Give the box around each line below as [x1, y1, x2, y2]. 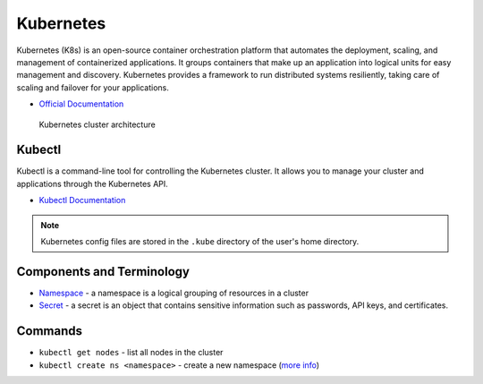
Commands [16, 323, 83, 339]
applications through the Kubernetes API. [16, 178, 169, 189]
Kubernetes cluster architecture [38, 119, 156, 130]
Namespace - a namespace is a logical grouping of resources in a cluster [38, 287, 309, 298]
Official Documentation [38, 98, 124, 109]
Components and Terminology [16, 264, 190, 279]
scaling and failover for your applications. [16, 81, 169, 93]
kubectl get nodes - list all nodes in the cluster [38, 347, 224, 358]
